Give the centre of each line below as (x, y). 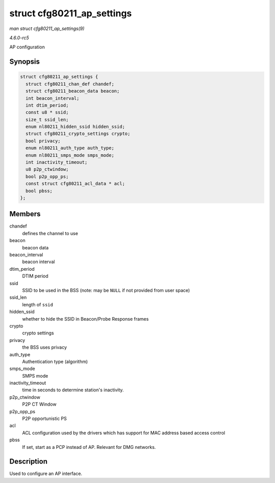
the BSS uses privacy (45, 347)
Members (25, 214)
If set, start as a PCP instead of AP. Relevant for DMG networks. (89, 447)
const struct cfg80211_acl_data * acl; (75, 184)
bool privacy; (43, 141)
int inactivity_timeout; (57, 162)
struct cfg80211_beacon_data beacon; (73, 91)
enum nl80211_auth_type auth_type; (70, 148)
